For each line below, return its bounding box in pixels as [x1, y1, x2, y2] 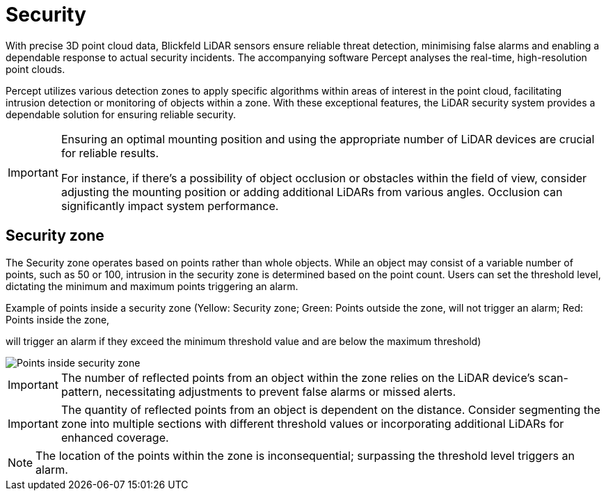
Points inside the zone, [6, 313, 110, 326]
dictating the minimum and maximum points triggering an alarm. [6, 280, 298, 292]
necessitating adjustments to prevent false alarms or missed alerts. [105, 384, 456, 399]
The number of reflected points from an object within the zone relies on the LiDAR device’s [61, 370, 535, 385]
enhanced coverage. [61, 430, 169, 445]
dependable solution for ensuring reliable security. [6, 108, 237, 120]
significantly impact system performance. [61, 198, 279, 213]
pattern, [61, 384, 102, 399]
